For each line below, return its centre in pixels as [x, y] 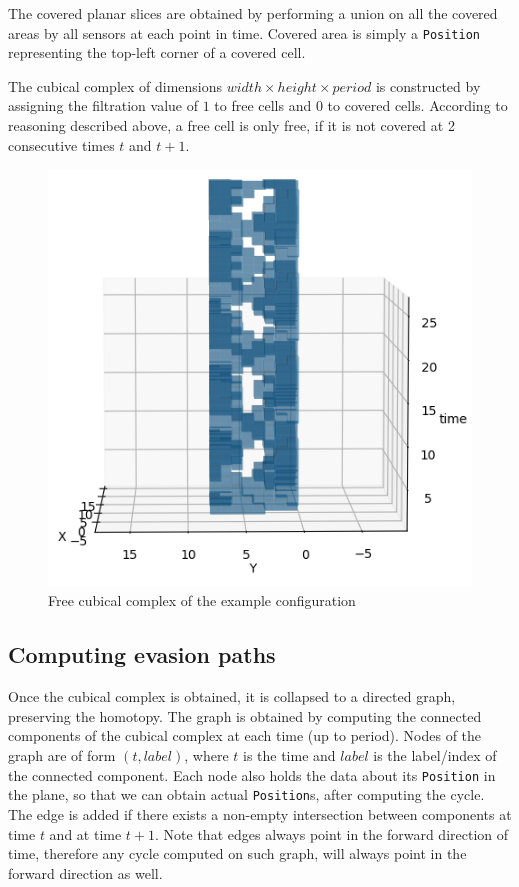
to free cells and [263, 105]
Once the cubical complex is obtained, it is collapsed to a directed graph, [232, 696]
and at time [85, 833]
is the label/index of [435, 755]
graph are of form [62, 755]
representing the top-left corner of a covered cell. [157, 52]
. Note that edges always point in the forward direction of [332, 833]
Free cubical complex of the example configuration [202, 600]
